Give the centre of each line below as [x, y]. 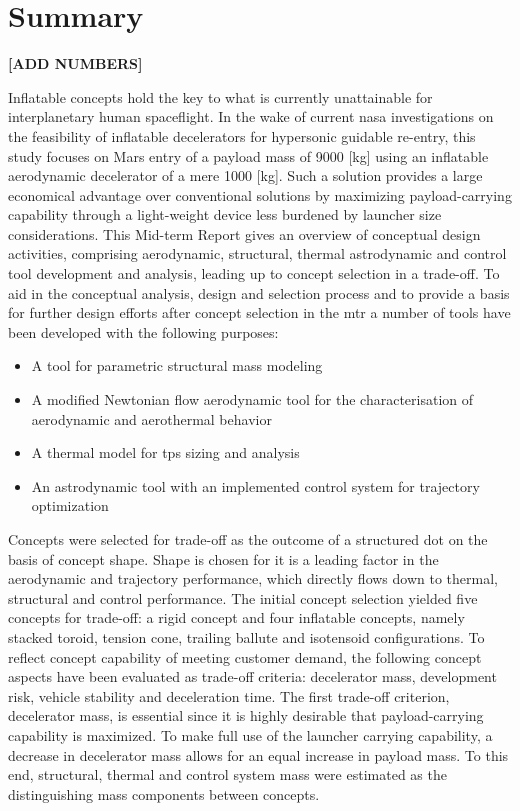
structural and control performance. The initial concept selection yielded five [243, 597]
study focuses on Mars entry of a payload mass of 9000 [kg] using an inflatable [248, 155]
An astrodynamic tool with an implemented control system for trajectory [255, 485]
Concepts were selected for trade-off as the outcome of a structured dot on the [248, 539]
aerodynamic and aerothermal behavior [151, 418]
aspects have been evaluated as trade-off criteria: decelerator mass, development [252, 676]
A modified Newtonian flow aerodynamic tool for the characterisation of [252, 399]
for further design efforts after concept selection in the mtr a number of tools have [259, 312]
